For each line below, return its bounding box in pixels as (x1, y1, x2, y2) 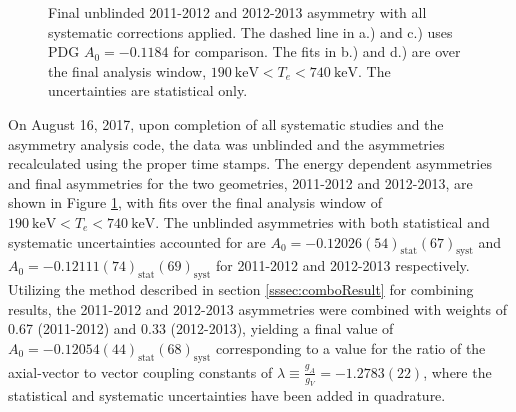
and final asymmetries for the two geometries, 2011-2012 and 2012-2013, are (8, 172, 473, 193)
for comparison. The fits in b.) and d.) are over (173, 41, 461, 62)
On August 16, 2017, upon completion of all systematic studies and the (8, 113, 444, 134)
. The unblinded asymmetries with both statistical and (155, 211, 490, 232)
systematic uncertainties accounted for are (8, 231, 266, 252)
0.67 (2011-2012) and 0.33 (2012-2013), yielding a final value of (8, 318, 394, 339)
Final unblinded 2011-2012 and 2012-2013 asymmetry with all (48, 2, 427, 22)
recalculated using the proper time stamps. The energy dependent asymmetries (8, 153, 492, 174)
